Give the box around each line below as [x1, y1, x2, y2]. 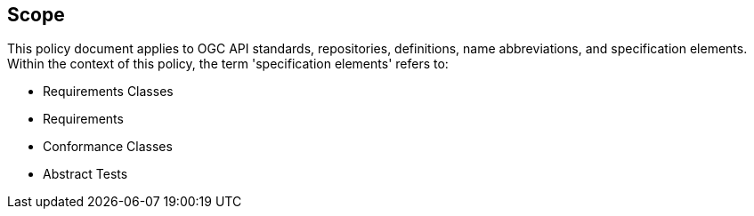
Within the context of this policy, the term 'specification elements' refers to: [7, 56, 449, 72]
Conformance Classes [43, 139, 173, 155]
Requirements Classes [43, 84, 174, 100]
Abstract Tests [43, 166, 128, 182]
